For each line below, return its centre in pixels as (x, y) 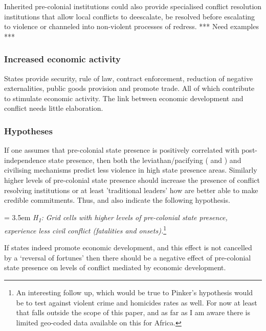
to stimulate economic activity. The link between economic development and (124, 98)
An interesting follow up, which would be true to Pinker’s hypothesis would (135, 292)
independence (25, 160)
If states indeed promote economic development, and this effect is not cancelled (128, 247)
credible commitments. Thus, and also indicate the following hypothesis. (117, 200)
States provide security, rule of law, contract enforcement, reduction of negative (129, 78)
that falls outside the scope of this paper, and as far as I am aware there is (133, 312)
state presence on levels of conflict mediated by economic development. (115, 267)
